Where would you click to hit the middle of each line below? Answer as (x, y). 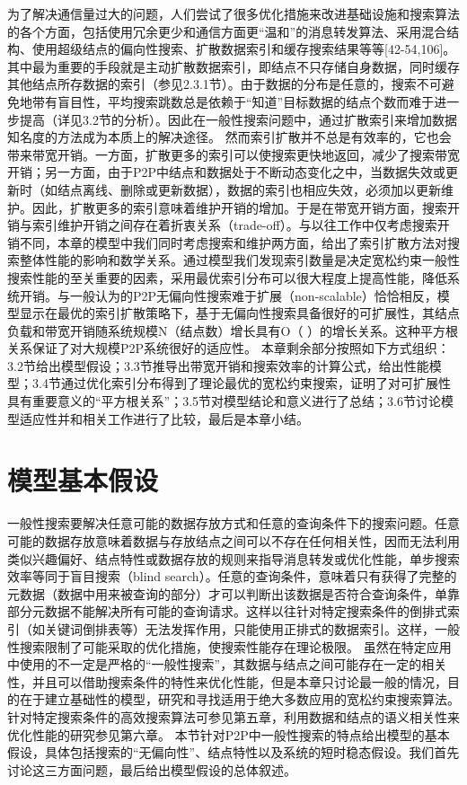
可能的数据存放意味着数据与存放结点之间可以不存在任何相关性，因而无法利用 (233, 540)
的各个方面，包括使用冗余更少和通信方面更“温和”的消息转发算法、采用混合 (227, 31)
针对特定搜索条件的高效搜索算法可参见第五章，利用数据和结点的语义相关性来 (233, 716)
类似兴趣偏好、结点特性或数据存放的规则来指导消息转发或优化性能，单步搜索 (233, 558)
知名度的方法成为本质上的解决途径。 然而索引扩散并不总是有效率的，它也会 (229, 137)
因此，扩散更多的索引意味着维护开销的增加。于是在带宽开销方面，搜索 (239, 207)
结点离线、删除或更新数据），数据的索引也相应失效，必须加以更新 (249, 189)
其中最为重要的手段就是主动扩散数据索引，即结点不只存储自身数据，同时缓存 (233, 66)
